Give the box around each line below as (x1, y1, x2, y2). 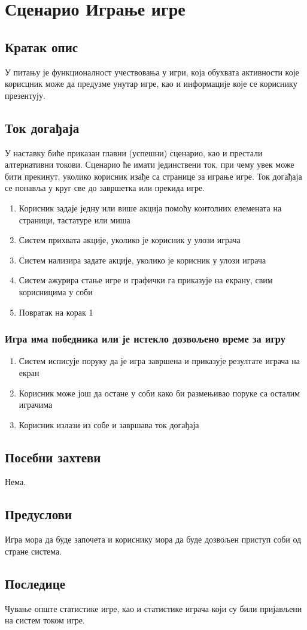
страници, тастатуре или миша (19, 213, 130, 226)
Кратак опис (5, 37, 78, 56)
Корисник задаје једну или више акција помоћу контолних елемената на (19, 201, 282, 214)
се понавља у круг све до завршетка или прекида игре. (5, 181, 205, 194)
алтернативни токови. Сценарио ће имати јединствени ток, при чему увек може (5, 158, 294, 171)
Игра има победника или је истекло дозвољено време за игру (5, 331, 285, 346)
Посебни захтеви (5, 447, 101, 466)
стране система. (5, 544, 62, 557)
